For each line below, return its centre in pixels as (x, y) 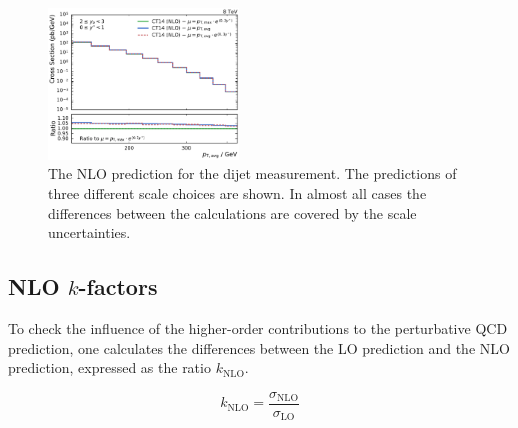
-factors (118, 286)
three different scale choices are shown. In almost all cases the (237, 193)
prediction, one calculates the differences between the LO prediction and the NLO (259, 347)
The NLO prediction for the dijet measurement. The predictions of (252, 173)
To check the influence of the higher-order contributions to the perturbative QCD (258, 327)
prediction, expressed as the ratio (109, 367)
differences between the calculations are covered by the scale (232, 212)
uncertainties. (89, 232)
